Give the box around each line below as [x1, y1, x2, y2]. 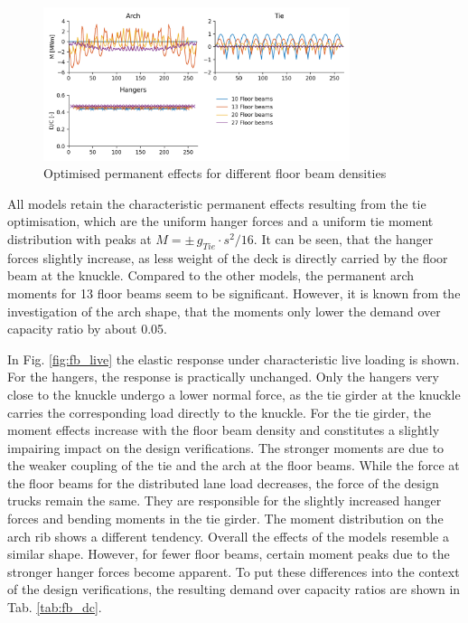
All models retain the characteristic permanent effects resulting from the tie [7, 194, 426, 212]
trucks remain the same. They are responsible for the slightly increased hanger [7, 491, 442, 510]
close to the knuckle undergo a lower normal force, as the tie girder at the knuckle [7, 384, 461, 403]
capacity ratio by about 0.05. [7, 319, 168, 338]
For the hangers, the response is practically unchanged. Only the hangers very [7, 367, 440, 386]
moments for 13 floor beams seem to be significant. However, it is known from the [7, 283, 461, 302]
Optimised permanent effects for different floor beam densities [43, 164, 387, 183]
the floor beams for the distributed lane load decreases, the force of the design [7, 473, 439, 492]
